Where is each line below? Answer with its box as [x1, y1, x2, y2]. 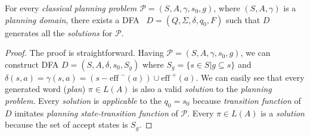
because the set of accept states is [5, 118, 128, 131]
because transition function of [193, 94, 301, 106]
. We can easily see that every [196, 71, 305, 83]
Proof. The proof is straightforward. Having [5, 46, 164, 59]
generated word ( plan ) [5, 83, 86, 95]
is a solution [261, 106, 305, 119]
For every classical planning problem [5, 2, 137, 14]
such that [225, 13, 261, 26]
